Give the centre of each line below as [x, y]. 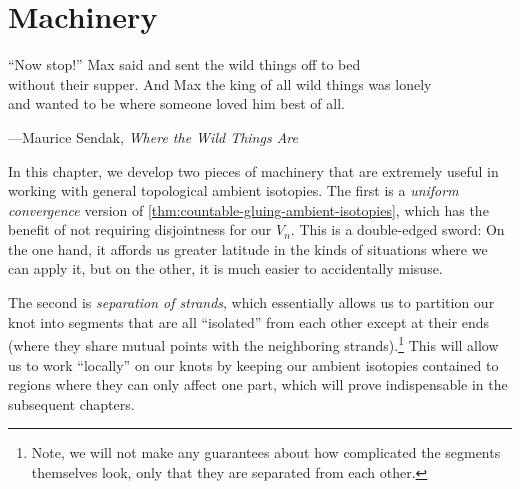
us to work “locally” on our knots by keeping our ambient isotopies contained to [253, 364]
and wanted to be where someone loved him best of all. [176, 103]
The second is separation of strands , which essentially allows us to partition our [251, 302]
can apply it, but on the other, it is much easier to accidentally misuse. [225, 268]
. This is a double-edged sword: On [397, 229]
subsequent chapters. [71, 403]
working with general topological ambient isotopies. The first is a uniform [233, 190]
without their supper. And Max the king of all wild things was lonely [220, 83]
